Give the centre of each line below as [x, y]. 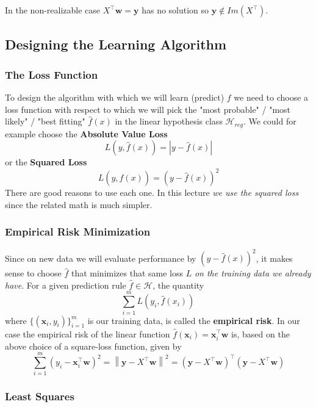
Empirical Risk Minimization [78, 232]
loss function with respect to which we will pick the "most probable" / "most [148, 109]
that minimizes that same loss [127, 273]
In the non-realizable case [53, 10]
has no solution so [175, 10]
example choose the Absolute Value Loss [86, 133]
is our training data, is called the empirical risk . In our [194, 320]
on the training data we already [253, 273]
